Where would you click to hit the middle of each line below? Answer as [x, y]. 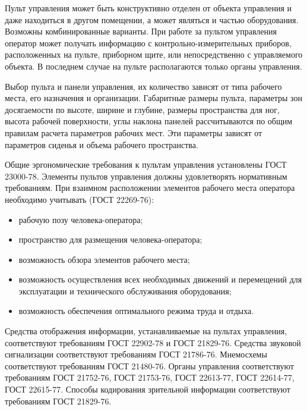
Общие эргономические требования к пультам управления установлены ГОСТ [146, 164]
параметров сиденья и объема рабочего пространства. [102, 144]
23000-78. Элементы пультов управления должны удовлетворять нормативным [146, 176]
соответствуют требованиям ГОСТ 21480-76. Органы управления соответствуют [149, 365]
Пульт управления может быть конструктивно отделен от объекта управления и [148, 8]
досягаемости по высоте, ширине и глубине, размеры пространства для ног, [142, 109]
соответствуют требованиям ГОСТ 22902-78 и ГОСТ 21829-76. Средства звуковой [153, 342]
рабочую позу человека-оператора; [81, 219]
